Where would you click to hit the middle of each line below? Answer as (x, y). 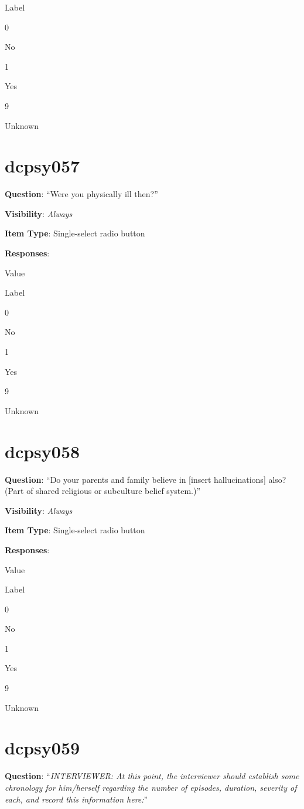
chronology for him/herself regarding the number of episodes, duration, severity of (151, 787)
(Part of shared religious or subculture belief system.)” (103, 491)
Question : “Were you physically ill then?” (81, 194)
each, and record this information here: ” (76, 799)
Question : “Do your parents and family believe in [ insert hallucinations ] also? (146, 479)
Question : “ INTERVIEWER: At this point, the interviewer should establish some (152, 776)
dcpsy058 (42, 451)
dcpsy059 (42, 748)
